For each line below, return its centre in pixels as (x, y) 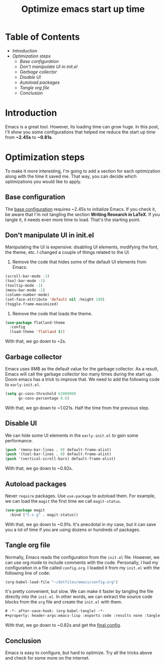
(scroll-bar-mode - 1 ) (27, 276)
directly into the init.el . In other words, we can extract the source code (79, 597)
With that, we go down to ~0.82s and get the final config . (63, 625)
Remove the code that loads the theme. (52, 313)
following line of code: (28, 573)
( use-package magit (25, 510)
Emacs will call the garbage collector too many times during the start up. (79, 374)
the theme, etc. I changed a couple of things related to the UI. (68, 252)
